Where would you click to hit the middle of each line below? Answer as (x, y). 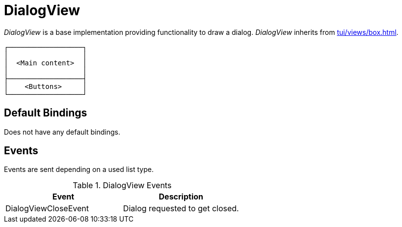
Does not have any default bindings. (62, 132)
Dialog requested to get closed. (181, 209)
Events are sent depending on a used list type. (79, 170)
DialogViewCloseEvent (47, 209)
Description (181, 197)
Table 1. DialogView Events (122, 185)
